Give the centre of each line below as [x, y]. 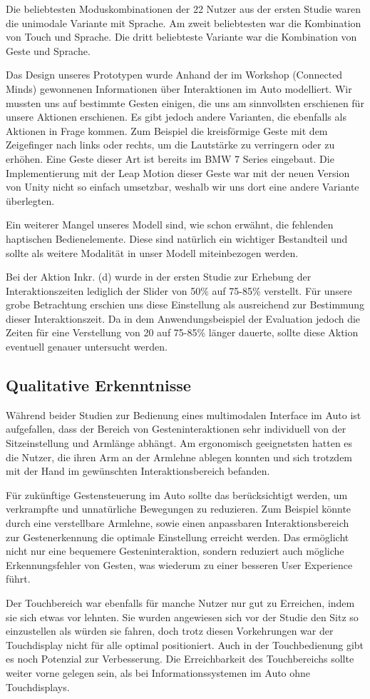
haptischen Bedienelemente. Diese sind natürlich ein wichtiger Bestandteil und [177, 238]
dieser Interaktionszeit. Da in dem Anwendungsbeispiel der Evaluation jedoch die [183, 318]
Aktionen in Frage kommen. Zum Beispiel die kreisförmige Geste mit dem [167, 130]
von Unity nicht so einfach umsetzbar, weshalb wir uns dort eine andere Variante [183, 187]
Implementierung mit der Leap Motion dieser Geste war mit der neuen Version [178, 172]
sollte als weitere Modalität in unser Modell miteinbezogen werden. [152, 252]
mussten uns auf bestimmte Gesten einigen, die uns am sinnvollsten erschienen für [185, 102]
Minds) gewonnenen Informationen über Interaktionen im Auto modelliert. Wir [179, 88]
